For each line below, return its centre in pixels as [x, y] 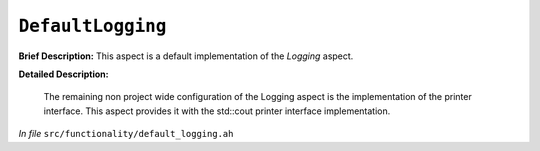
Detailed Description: [63, 74]
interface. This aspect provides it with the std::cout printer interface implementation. [217, 111]
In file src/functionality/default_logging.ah [126, 134]
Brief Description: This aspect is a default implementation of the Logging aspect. [186, 56]
